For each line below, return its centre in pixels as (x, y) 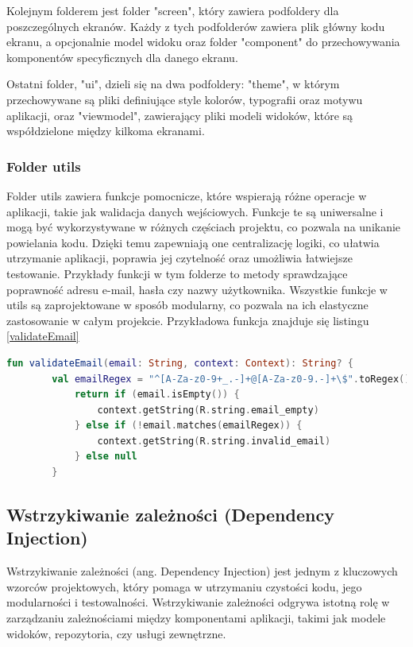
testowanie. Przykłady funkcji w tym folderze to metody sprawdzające (177, 273)
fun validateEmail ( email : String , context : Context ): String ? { (180, 363)
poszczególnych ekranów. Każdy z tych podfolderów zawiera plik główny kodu (196, 26)
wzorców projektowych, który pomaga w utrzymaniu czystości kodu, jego (184, 586)
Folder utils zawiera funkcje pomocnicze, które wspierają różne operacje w (187, 195)
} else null (106, 457)
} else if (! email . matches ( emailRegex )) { (188, 426)
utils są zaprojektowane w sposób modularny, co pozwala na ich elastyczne (187, 305)
